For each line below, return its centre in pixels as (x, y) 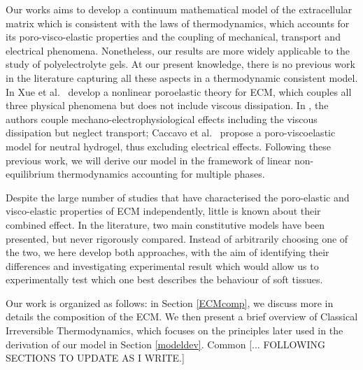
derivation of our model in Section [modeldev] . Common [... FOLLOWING (165, 344)
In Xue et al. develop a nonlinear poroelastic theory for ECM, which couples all (179, 91)
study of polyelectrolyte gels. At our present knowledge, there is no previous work (180, 64)
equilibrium (30, 174)
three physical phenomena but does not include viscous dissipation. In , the (167, 105)
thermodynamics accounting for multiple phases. (161, 174)
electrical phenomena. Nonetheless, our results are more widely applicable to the (178, 50)
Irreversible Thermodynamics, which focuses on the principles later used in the (175, 330)
